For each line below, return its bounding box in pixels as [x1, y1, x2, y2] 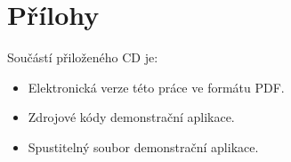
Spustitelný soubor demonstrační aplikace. [28, 137, 259, 156]
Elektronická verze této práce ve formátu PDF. [28, 77, 285, 96]
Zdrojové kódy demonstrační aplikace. [28, 108, 235, 126]
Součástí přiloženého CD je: [7, 48, 158, 67]
